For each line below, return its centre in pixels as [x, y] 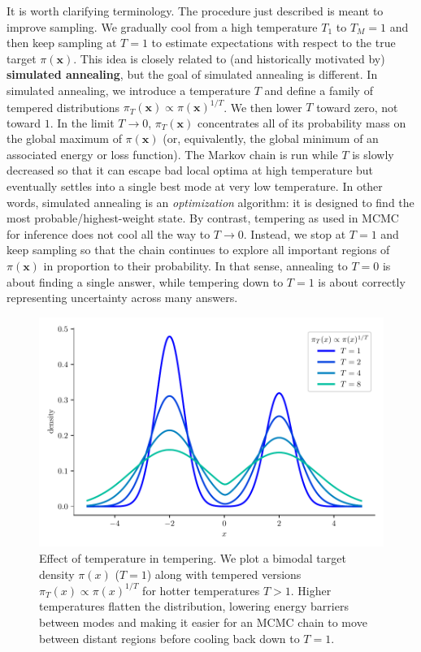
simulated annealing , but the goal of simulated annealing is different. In [192, 74]
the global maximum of [64, 138]
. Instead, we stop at [295, 233]
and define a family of [319, 90]
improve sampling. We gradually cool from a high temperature [162, 26]
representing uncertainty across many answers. [122, 298]
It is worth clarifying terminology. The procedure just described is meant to [195, 11]
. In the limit [82, 122]
